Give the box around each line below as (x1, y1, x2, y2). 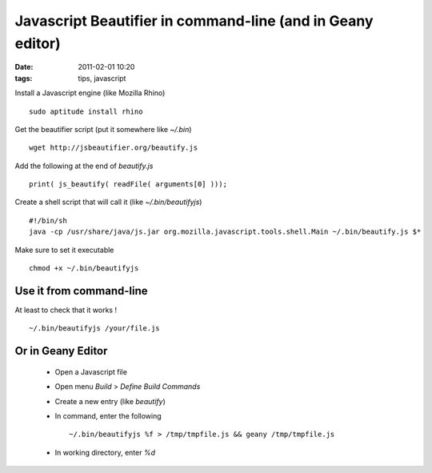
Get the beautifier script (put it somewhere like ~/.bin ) (14, 124, 192, 134)
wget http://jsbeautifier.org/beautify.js (29, 143, 198, 152)
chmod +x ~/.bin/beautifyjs (29, 264, 139, 273)
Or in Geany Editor (14, 344, 108, 358)
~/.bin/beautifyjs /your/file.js (29, 324, 160, 333)
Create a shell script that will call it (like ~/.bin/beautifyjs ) (14, 197, 202, 207)
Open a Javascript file (54, 367, 128, 376)
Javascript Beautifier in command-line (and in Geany (14, 12, 374, 30)
